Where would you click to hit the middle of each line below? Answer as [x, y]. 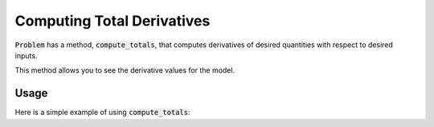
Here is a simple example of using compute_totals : [102, 113]
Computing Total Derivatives [113, 21]
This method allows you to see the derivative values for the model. [125, 70]
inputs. [26, 55]
